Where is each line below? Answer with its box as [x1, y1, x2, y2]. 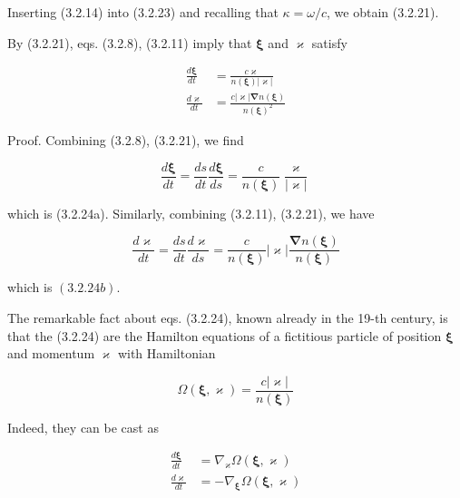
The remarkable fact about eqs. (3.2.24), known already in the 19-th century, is [7, 308, 448, 327]
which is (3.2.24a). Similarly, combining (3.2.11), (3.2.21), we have [7, 203, 375, 222]
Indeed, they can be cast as [7, 417, 159, 436]
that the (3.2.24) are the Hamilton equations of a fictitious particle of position [7, 326, 442, 345]
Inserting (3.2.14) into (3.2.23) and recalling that [7, 3, 279, 21]
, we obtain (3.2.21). [327, 3, 439, 21]
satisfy [311, 33, 347, 52]
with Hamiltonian [117, 344, 216, 363]
